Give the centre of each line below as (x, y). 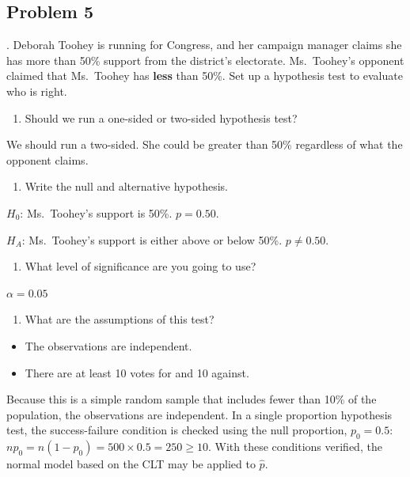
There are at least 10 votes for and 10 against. (137, 372)
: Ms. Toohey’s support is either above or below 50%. (152, 239)
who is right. (37, 91)
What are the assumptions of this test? (120, 319)
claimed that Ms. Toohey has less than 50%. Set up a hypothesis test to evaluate (205, 76)
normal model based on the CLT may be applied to (131, 464)
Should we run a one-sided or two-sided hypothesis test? (161, 117)
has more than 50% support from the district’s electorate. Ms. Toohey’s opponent (205, 60)
